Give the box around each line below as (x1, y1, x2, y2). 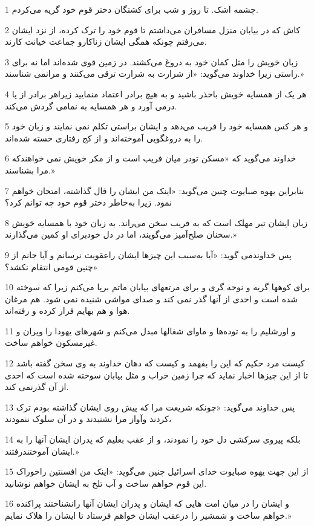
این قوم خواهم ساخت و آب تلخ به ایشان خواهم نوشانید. (5, 476, 207, 489)
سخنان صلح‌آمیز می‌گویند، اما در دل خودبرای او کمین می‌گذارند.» (5, 228, 237, 241)
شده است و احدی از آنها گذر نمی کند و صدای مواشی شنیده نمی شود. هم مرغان (5, 292, 298, 305)
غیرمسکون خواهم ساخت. (5, 336, 97, 349)
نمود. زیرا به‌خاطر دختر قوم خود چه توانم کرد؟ (5, 196, 172, 209)
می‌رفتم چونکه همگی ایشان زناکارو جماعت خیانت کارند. (5, 35, 207, 48)
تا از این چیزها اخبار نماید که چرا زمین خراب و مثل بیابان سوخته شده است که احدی (5, 368, 309, 381)
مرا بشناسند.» (5, 163, 55, 176)
